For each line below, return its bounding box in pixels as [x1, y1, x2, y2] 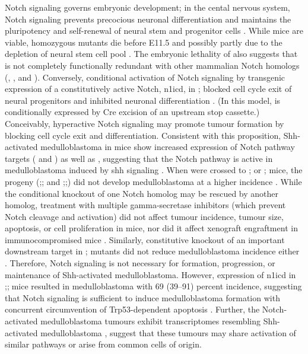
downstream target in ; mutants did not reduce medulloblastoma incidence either [5, 245, 300, 257]
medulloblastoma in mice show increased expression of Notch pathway [40, 141, 295, 153]
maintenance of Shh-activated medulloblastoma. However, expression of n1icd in [5, 268, 296, 280]
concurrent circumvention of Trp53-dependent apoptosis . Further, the [5, 303, 260, 315]
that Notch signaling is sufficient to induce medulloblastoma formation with [5, 291, 280, 304]
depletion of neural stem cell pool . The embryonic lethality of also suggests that [5, 47, 298, 60]
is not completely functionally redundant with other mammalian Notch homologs [5, 59, 300, 71]
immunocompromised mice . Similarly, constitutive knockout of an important [5, 233, 285, 245]
